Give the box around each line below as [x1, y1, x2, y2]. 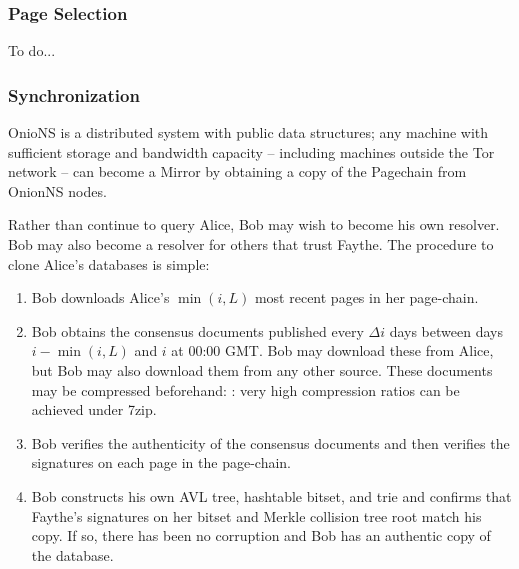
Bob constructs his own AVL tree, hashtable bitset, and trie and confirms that [31, 485, 512, 506]
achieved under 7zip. [31, 399, 157, 420]
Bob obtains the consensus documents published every [31, 320, 364, 341]
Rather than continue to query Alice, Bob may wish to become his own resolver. [8, 214, 500, 235]
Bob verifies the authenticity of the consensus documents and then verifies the [31, 432, 510, 453]
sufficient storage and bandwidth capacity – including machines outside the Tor [8, 141, 495, 162]
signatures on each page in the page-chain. [31, 452, 291, 473]
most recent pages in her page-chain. [254, 287, 479, 308]
